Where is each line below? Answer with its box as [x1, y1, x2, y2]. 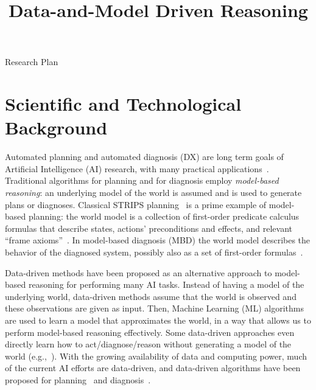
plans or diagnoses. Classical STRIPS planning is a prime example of [5, 198, 267, 211]
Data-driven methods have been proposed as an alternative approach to [5, 266, 272, 279]
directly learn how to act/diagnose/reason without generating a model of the [5, 338, 292, 350]
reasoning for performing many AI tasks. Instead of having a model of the [28, 278, 304, 291]
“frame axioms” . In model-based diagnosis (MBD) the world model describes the [5, 234, 311, 246]
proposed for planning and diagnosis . [5, 373, 151, 386]
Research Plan [5, 55, 58, 68]
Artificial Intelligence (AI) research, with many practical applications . [5, 162, 269, 175]
